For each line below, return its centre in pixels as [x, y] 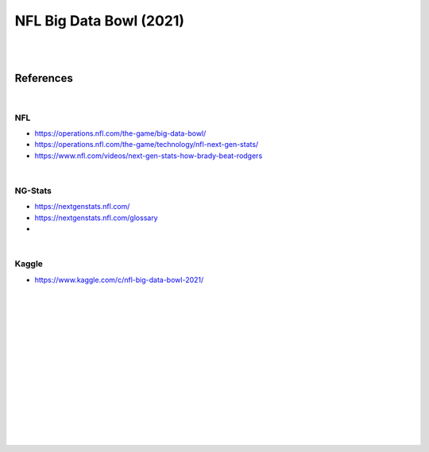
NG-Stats [33, 191]
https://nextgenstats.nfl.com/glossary [96, 218]
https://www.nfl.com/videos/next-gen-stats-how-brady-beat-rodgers [149, 156]
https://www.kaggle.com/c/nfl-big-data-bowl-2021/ [119, 280]
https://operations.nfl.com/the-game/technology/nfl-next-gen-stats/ [147, 145]
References [44, 78]
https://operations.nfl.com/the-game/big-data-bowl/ [120, 133]
